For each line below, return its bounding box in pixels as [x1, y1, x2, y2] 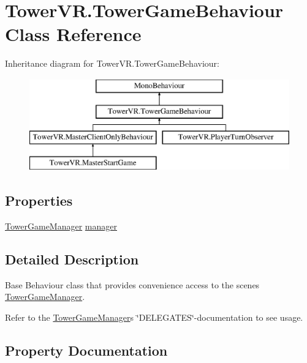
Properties [5, 191, 73, 210]
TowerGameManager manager [5, 219, 117, 232]
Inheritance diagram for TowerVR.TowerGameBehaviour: [5, 57, 219, 70]
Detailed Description [5, 249, 139, 268]
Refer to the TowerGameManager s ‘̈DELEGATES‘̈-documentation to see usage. [5, 310, 303, 323]
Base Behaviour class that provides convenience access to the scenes [5, 278, 260, 291]
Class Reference [5, 21, 142, 47]
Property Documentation [5, 340, 168, 359]
